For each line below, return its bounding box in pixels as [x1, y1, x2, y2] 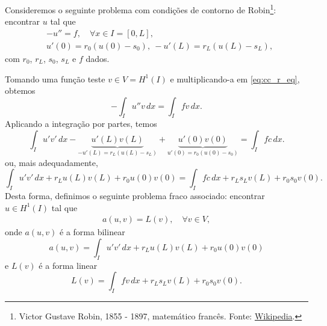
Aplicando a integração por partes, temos [5, 117, 157, 130]
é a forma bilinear [60, 226, 125, 238]
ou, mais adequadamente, [5, 156, 98, 168]
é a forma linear [39, 259, 98, 271]
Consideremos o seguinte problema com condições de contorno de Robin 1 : [5, 2, 276, 16]
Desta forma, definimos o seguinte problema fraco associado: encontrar [5, 189, 265, 201]
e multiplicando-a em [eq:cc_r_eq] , [170, 72, 300, 85]
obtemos [5, 84, 36, 97]
